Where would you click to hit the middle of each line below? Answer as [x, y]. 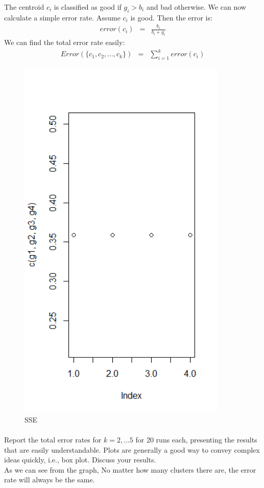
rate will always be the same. [50, 480]
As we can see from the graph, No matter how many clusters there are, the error [130, 469]
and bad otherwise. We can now [196, 7]
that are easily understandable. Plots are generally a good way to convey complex [132, 449]
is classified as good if [88, 7]
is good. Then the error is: [171, 17]
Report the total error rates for [53, 439]
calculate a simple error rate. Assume [62, 17]
